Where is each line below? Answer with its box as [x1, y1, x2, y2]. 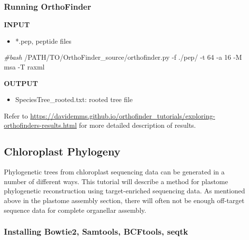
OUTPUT [4, 78, 38, 88]
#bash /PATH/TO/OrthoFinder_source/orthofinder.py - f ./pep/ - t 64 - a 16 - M [4, 52, 242, 62]
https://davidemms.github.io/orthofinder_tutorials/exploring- [30, 110, 216, 120]
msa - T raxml [4, 62, 45, 71]
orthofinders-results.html [4, 120, 77, 130]
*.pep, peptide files [15, 35, 72, 46]
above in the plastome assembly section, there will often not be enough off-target [4, 195, 245, 205]
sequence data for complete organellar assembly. [4, 205, 147, 215]
